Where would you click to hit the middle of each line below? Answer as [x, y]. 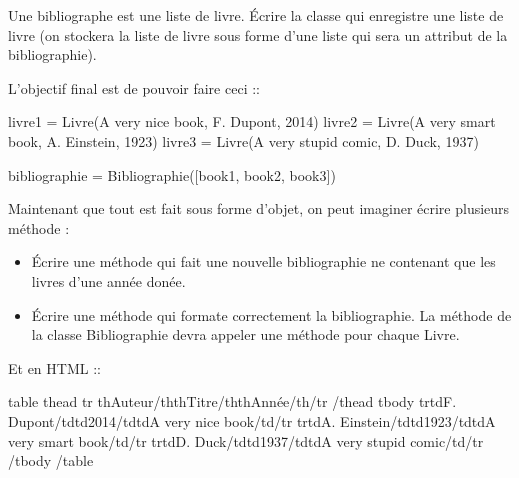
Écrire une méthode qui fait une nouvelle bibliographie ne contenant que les [263, 261]
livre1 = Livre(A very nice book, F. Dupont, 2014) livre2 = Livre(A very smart [252, 121]
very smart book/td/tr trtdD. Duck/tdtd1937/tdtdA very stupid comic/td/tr [246, 440]
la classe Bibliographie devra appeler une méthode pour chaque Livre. [245, 334]
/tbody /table [51, 460]
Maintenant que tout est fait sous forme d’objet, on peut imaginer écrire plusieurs [259, 208]
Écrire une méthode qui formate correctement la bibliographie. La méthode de [271, 314]
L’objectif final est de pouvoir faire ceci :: [134, 87]
